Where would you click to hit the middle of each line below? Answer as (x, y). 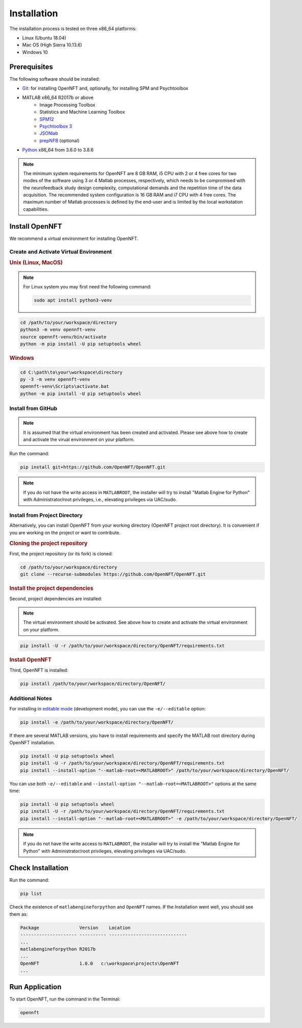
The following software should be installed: (55, 79)
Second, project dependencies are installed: (56, 599)
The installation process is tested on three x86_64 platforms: (73, 29)
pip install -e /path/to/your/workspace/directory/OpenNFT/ (97, 722)
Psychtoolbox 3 (56, 126)
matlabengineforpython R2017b (58, 949)
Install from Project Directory (46, 515)
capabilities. (36, 209)
